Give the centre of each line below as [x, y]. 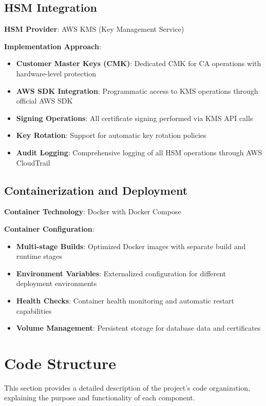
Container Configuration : [49, 228]
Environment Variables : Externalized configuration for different [121, 273]
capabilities [34, 310]
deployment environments [56, 283]
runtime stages [39, 256]
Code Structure [60, 363]
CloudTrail [33, 162]
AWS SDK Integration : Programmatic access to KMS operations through [137, 90]
